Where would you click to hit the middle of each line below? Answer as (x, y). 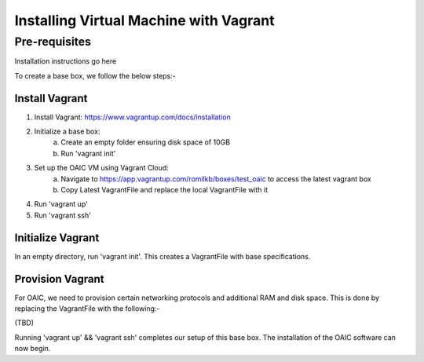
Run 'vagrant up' (61, 204)
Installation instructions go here (66, 61)
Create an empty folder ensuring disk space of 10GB (146, 142)
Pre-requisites (53, 42)
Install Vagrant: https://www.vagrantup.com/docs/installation (132, 117)
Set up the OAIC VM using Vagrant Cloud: (101, 168)
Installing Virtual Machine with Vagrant (144, 20)
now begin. (33, 349)
